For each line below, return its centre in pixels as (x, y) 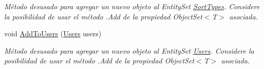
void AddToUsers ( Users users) (53, 33)
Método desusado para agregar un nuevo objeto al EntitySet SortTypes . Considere (132, 6)
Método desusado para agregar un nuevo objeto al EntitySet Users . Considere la (129, 50)
